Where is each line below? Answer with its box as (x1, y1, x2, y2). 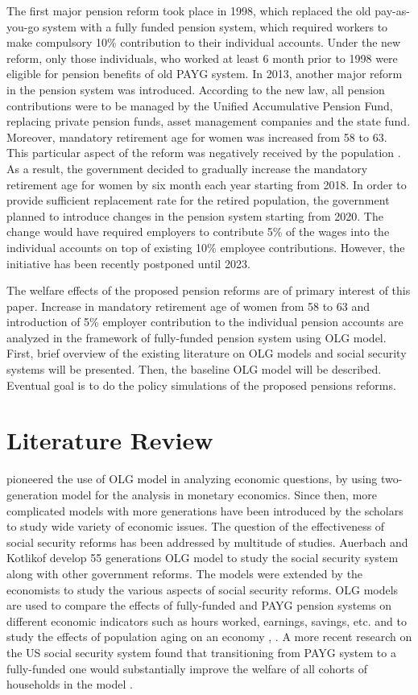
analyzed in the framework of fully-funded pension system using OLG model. (6, 329, 387, 345)
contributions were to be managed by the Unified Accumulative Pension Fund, (6, 97, 393, 114)
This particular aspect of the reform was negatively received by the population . (6, 144, 401, 161)
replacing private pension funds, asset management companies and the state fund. (6, 113, 411, 130)
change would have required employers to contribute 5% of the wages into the (6, 223, 390, 240)
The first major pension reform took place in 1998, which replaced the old (6, 2, 371, 19)
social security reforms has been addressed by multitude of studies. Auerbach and (6, 533, 408, 550)
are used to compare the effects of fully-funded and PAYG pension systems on (6, 597, 391, 614)
